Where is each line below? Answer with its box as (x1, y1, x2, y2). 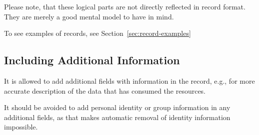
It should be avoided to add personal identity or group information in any (4, 102, 230, 113)
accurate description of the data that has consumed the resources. (4, 85, 206, 96)
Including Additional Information (4, 52, 180, 68)
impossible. (4, 122, 38, 132)
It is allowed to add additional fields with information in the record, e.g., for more (4, 75, 255, 86)
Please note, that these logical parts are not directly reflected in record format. (4, 1, 245, 11)
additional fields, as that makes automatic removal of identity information (4, 112, 230, 122)
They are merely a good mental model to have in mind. (4, 11, 174, 21)
